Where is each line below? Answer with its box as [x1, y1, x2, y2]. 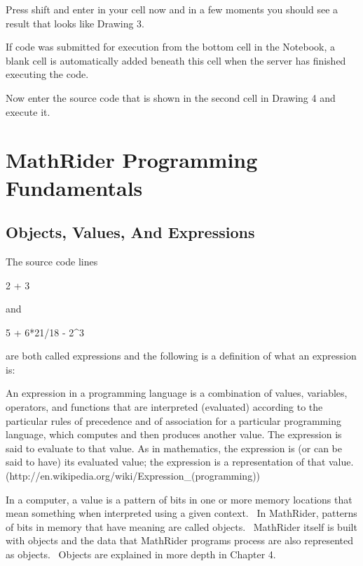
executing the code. [6, 67, 89, 81]
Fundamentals [6, 173, 143, 202]
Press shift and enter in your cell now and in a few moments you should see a [6, 2, 338, 16]
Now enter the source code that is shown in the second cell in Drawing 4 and [6, 90, 336, 105]
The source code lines [6, 254, 98, 268]
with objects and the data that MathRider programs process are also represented [6, 533, 353, 548]
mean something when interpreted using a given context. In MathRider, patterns [6, 506, 357, 520]
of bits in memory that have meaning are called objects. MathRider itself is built [6, 519, 357, 534]
